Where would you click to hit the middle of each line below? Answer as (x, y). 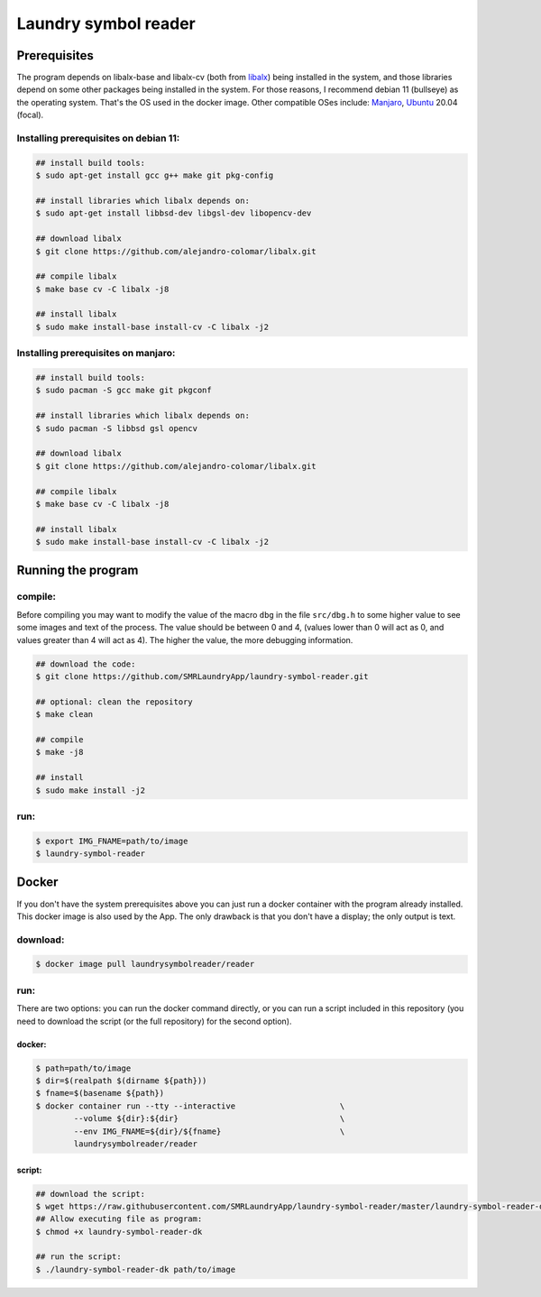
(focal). (30, 115)
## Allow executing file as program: (119, 1219)
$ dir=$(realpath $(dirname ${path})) (121, 1081)
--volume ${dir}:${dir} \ (209, 1119)
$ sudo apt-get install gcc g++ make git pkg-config (155, 175)
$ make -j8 (60, 752)
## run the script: (78, 1257)
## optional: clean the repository (114, 702)
